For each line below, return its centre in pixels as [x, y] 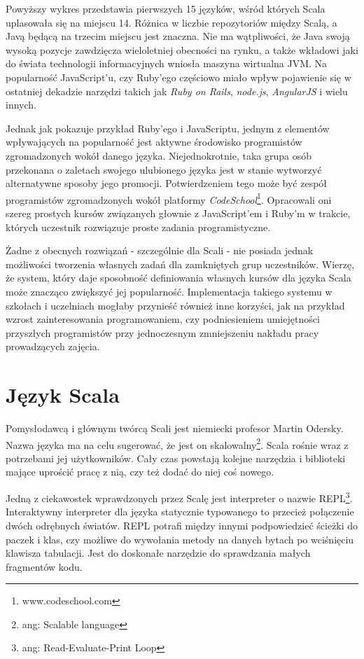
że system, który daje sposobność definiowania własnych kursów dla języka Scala [178, 278]
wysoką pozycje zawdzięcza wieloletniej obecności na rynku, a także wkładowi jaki [182, 49]
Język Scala [63, 395]
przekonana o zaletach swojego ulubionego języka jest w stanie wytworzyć [164, 169]
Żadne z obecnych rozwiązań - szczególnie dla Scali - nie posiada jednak [160, 250]
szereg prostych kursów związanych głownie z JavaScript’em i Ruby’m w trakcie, [178, 213]
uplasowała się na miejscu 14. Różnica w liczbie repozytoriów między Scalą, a [171, 22]
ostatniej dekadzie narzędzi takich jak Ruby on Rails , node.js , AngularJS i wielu [177, 91]
